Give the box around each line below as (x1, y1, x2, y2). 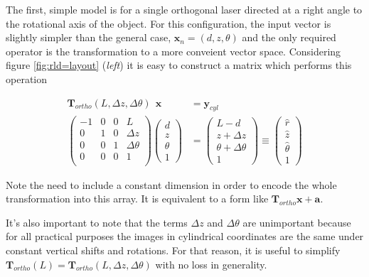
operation (6, 71, 48, 86)
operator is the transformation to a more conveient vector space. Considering (6, 43, 341, 58)
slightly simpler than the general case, (6, 30, 171, 45)
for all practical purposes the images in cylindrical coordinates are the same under (6, 229, 364, 244)
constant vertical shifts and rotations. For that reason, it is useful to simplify (6, 243, 341, 258)
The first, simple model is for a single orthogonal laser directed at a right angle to (6, 2, 363, 16)
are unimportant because (242, 214, 351, 229)
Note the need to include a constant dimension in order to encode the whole (6, 177, 337, 192)
